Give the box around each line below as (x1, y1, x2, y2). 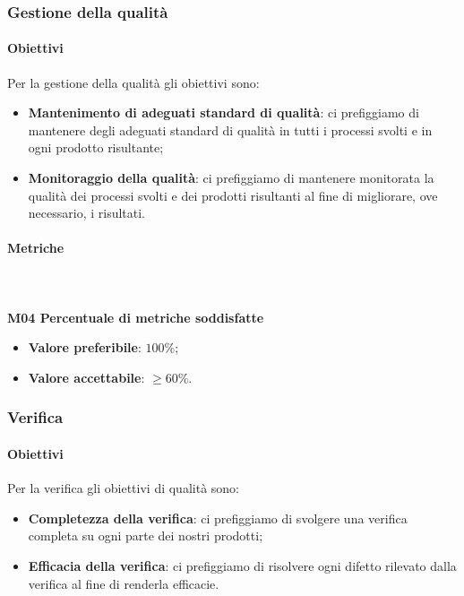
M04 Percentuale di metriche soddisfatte (7, 307, 264, 326)
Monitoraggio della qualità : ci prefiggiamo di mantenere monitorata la (28, 168, 434, 187)
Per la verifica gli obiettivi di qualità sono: (7, 479, 239, 497)
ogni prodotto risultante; (28, 138, 164, 157)
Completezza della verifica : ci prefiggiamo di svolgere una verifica (28, 508, 408, 527)
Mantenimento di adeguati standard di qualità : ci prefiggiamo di (28, 103, 419, 122)
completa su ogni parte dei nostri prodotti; (28, 526, 263, 545)
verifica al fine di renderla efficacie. (28, 574, 219, 592)
